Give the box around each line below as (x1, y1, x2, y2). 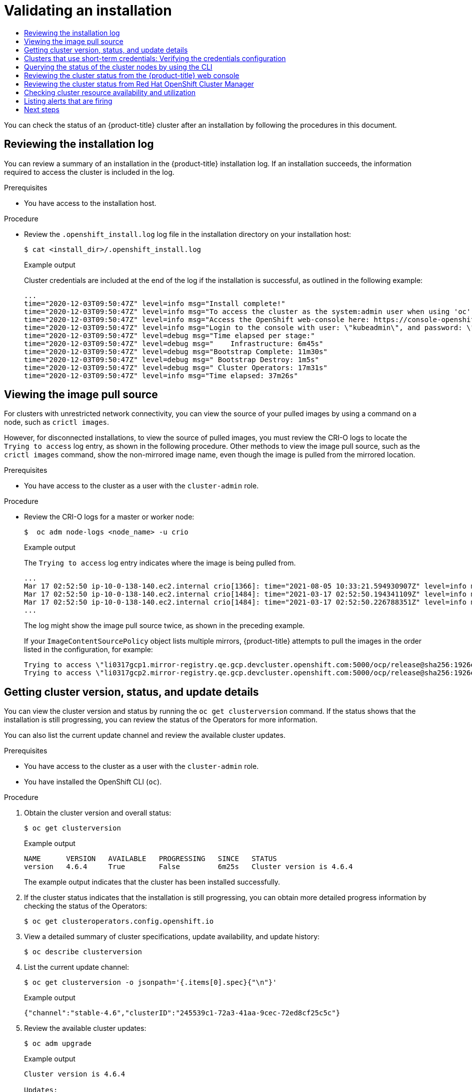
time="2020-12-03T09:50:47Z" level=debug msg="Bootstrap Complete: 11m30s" (24, 347, 327, 356)
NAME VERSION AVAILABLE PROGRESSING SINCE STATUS (24, 855, 277, 863)
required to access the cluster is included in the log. (4, 167, 174, 176)
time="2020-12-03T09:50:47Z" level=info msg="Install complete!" (24, 299, 285, 308)
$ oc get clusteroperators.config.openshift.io (24, 917, 214, 926)
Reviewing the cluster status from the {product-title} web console (24, 71, 239, 80)
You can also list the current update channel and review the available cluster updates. (4, 731, 285, 740)
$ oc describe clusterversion (24, 948, 142, 956)
